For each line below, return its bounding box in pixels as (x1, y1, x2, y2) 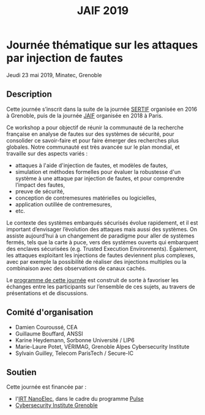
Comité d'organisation (6, 307, 94, 318)
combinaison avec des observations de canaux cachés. (6, 264, 147, 272)
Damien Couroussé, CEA (15, 323, 78, 331)
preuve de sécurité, (15, 187, 65, 195)
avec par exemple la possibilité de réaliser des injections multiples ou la (6, 258, 187, 265)
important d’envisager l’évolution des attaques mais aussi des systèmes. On (6, 225, 198, 233)
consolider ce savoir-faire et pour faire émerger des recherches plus (6, 136, 179, 144)
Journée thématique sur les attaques (6, 38, 198, 52)
